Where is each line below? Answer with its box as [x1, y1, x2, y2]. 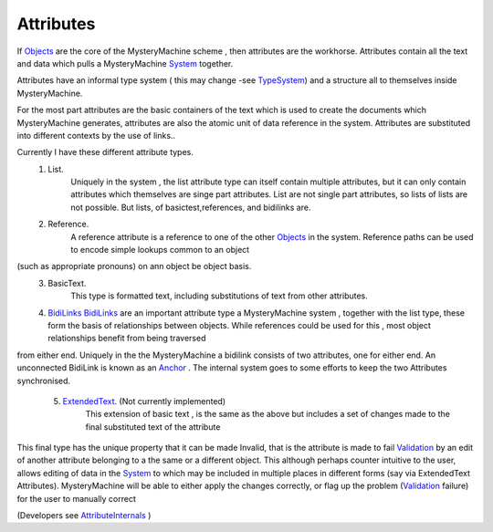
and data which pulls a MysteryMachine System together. [16, 57, 234, 68]
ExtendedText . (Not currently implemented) [62, 395, 226, 406]
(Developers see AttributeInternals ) [16, 510, 152, 521]
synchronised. [16, 375, 71, 386]
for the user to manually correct [16, 493, 136, 504]
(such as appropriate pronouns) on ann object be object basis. [16, 261, 252, 272]
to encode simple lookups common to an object [70, 245, 250, 256]
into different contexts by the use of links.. [16, 130, 176, 141]
